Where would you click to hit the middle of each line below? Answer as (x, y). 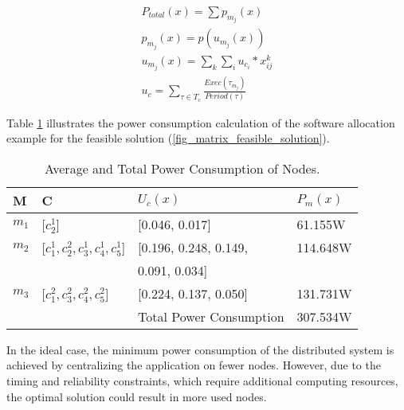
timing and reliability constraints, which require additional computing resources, (202, 381)
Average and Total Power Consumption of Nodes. (182, 168)
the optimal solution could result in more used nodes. (137, 396)
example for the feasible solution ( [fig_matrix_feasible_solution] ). (168, 138)
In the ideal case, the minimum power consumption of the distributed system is (200, 349)
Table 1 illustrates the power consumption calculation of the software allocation (201, 122)
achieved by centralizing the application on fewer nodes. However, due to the (194, 365)
